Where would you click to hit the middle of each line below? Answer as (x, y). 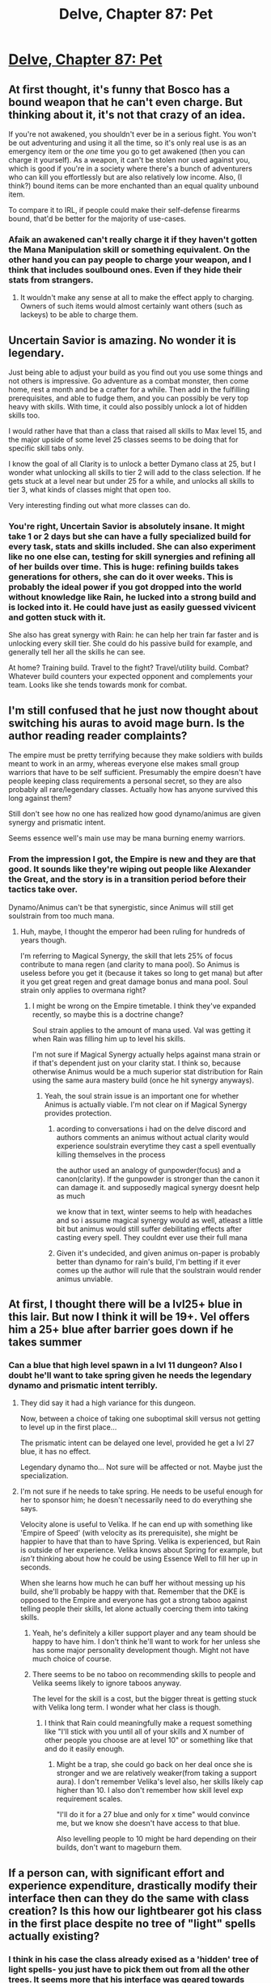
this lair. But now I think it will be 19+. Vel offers (129, 1317)
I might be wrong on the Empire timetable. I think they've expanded (144, 1006)
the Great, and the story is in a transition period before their (127, 879)
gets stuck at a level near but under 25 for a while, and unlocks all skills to (131, 481)
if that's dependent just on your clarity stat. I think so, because (136, 1063)
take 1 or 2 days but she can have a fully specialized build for (130, 536)
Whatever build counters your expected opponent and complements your (131, 676)
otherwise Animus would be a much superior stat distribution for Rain (148, 1071)
